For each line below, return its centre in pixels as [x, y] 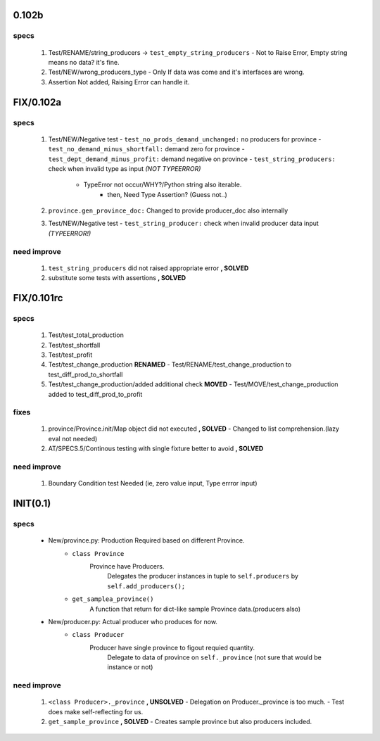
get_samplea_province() [113, 599]
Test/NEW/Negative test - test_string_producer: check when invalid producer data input [184, 223]
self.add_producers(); [146, 586]
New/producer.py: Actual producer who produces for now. [133, 621]
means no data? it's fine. [84, 62]
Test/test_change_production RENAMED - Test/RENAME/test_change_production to [170, 365]
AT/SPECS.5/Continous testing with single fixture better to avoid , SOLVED [156, 449]
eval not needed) [73, 438]
